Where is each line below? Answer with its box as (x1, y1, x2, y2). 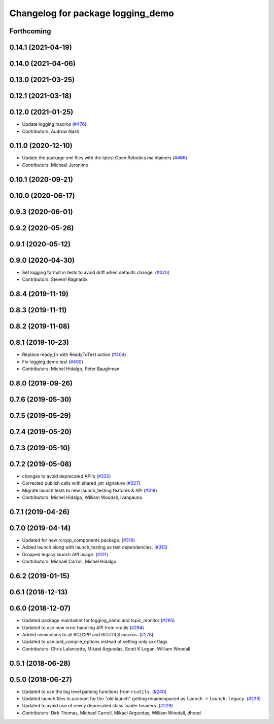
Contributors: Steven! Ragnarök (22, 276, 88, 282)
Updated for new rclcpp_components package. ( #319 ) (22, 537, 135, 544)
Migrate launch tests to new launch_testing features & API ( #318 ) (22, 487, 157, 493)
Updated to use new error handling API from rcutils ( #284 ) (22, 624, 144, 631)
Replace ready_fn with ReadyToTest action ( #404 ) (22, 351, 126, 357)
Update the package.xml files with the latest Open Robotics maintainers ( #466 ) (22, 155, 188, 161)
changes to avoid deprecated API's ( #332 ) (22, 473, 111, 479)
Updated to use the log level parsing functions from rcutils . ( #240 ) (22, 689, 167, 695)
